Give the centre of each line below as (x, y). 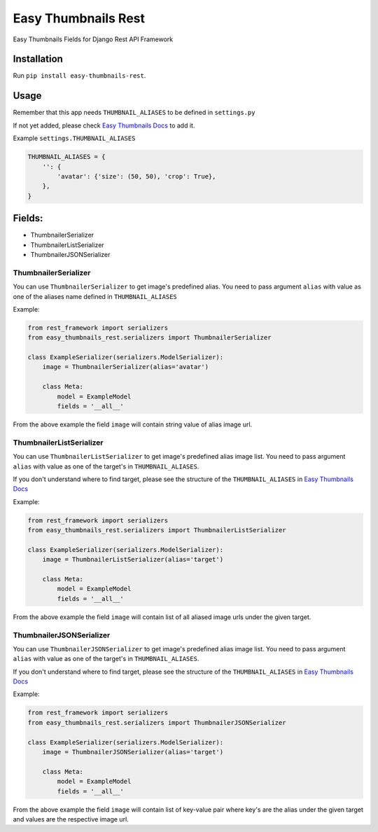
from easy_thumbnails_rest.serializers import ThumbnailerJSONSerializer (157, 722)
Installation (38, 59)
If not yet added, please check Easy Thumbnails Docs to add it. (104, 125)
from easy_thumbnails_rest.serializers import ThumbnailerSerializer (149, 338)
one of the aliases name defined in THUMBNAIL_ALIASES (95, 296)
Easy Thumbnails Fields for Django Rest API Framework (93, 39)
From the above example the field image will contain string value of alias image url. (133, 424)
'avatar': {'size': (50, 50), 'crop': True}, (136, 176)
